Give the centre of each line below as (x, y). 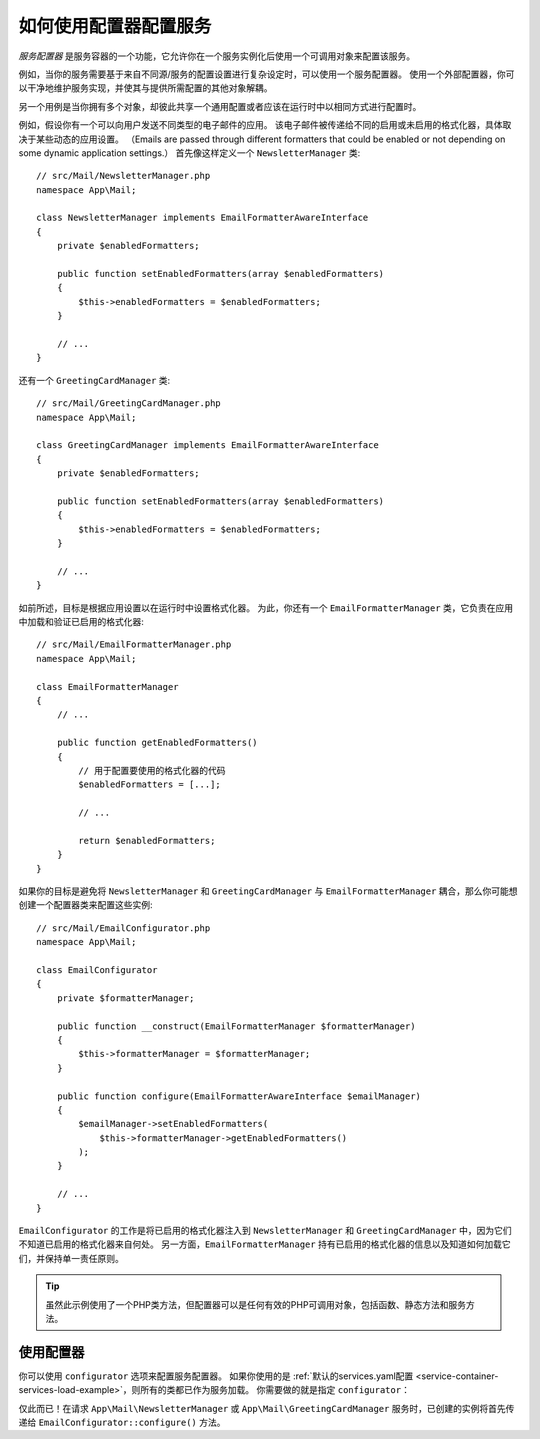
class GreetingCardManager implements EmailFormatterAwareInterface (207, 445)
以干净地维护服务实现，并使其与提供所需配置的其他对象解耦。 (145, 88)
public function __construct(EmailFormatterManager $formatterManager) (236, 1026)
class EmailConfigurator (97, 969)
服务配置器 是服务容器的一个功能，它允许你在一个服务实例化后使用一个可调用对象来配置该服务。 (216, 56)
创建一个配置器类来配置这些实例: (86, 905)
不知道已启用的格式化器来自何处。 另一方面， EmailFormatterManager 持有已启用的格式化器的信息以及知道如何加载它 (264, 1244)
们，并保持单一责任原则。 (71, 1258)
